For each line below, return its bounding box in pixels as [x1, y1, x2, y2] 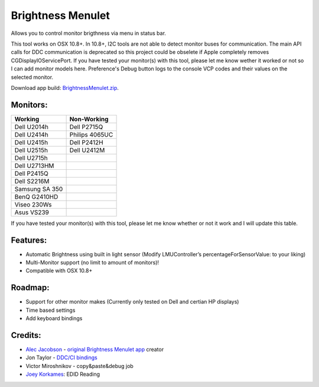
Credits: [11, 330, 41, 340]
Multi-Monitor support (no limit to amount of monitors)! [25, 259, 159, 266]
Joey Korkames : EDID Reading [25, 370, 100, 378]
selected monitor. [11, 73, 53, 80]
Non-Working [69, 115, 109, 123]
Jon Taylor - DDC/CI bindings [25, 354, 97, 361]
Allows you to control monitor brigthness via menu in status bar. [11, 30, 167, 37]
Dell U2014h [14, 122, 48, 131]
